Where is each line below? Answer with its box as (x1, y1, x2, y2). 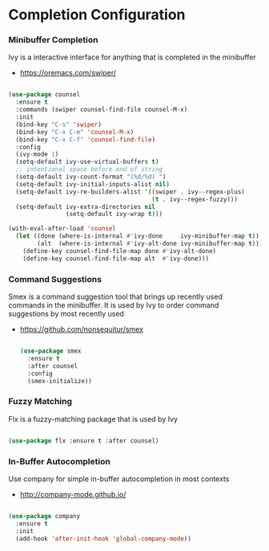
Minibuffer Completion (8, 35, 98, 46)
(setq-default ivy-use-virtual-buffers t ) (15, 158, 159, 166)
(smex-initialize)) (27, 377, 92, 385)
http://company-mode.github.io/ (19, 489, 126, 499)
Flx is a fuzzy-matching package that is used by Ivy (8, 414, 179, 423)
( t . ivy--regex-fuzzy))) (151, 195, 239, 203)
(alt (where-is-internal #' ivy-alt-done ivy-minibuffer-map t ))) (37, 239, 263, 248)
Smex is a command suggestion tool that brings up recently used (8, 292, 223, 302)
